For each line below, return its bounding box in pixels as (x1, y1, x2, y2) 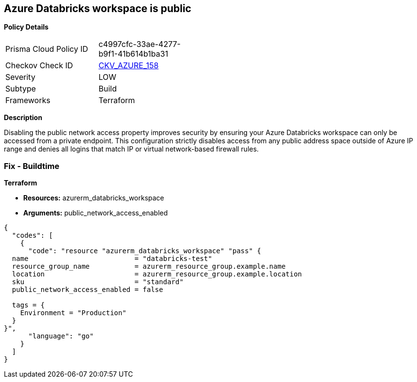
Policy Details (4, 23, 49, 31)
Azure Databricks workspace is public (4, 2, 191, 15)
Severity (5, 72, 35, 82)
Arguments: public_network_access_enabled (23, 209, 168, 217)
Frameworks (5, 95, 50, 106)
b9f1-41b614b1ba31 (98, 49, 169, 59)
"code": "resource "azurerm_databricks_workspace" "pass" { (28, 247, 262, 255)
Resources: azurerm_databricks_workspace (23, 194, 164, 202)
